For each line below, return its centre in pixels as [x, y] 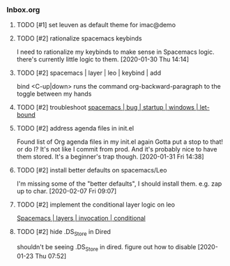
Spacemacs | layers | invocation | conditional [81, 219]
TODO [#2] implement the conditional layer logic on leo [96, 205]
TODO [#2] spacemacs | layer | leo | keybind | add [89, 73]
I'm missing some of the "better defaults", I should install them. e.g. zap [119, 184]
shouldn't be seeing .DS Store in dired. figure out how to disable [106, 248]
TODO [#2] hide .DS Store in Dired [63, 233]
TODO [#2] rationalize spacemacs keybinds [79, 38]
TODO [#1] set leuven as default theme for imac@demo [96, 25]
